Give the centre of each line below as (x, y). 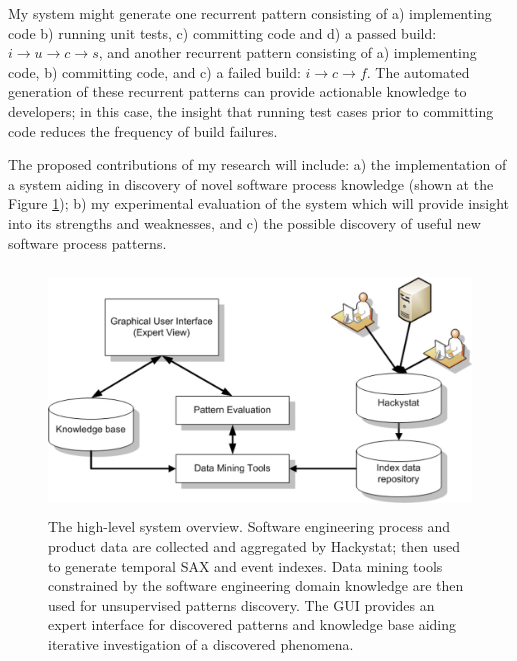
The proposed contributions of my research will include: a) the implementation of (257, 164)
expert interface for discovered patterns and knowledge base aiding (252, 624)
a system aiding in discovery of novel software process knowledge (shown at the (251, 183)
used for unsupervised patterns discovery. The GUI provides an (241, 604)
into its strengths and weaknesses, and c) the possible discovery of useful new (244, 222)
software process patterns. (87, 242)
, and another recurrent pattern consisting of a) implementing (287, 52)
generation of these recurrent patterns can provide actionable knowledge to (237, 91)
